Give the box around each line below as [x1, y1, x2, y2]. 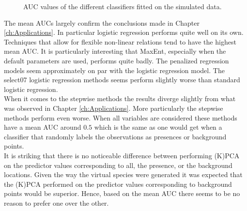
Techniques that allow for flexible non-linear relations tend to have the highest [4, 36, 236, 46]
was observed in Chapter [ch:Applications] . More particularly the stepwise [4, 103, 223, 113]
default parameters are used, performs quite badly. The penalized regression [4, 55, 229, 65]
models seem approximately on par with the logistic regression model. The [4, 65, 225, 75]
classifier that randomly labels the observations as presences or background [4, 131, 227, 141]
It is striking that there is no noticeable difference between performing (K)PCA [4, 150, 240, 160]
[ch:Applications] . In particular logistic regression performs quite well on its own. [4, 27, 244, 37]
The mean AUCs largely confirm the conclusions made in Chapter [4, 17, 200, 28]
